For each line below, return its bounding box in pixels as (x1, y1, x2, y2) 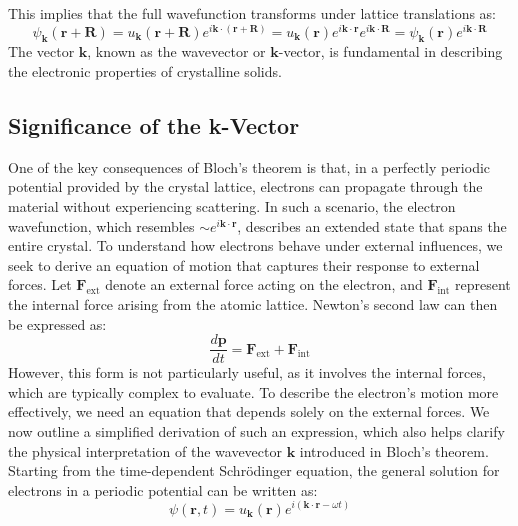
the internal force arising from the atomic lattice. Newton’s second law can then (8, 294, 498, 315)
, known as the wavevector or (87, 41, 266, 62)
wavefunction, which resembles (8, 215, 195, 236)
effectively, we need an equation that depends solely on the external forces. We (8, 401, 490, 422)
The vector (8, 41, 75, 62)
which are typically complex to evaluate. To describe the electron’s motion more (8, 381, 499, 402)
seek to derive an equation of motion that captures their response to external (8, 254, 480, 275)
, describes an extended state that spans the (237, 215, 507, 236)
